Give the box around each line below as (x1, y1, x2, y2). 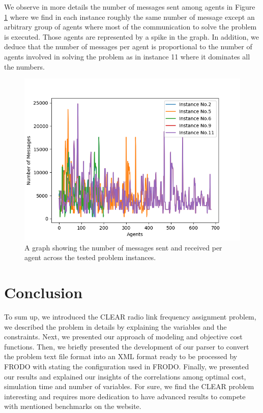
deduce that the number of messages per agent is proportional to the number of (4, 41, 252, 52)
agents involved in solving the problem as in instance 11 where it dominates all (4, 51, 250, 61)
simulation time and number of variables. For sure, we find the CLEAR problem (4, 381, 254, 392)
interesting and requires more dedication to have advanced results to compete (4, 391, 246, 401)
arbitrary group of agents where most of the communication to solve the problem (4, 21, 257, 32)
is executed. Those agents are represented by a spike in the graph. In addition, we (4, 31, 259, 42)
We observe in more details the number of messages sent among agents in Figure (4, 2, 255, 12)
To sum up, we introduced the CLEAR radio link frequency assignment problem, (4, 311, 256, 322)
